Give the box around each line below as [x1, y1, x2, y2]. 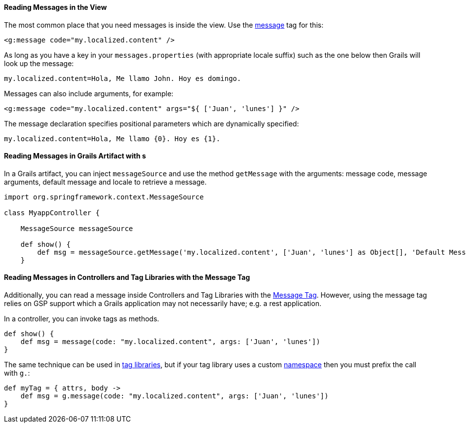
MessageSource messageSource [20, 224, 133, 233]
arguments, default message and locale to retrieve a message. [4, 177, 207, 186]
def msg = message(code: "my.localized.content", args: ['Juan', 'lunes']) [20, 338, 320, 346]
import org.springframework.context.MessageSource [4, 193, 204, 201]
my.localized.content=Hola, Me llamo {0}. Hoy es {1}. [4, 134, 221, 143]
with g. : [4, 369, 30, 378]
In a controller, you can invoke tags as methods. [4, 314, 159, 323]
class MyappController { [4, 208, 100, 217]
